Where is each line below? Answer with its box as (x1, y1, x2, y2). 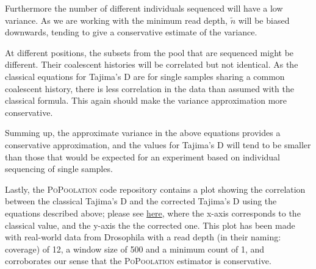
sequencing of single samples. (5, 162, 113, 175)
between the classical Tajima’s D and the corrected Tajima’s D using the (5, 195, 277, 207)
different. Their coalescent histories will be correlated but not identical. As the (5, 58, 298, 71)
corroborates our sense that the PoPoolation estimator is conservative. (5, 254, 271, 267)
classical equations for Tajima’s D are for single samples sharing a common (5, 70, 285, 82)
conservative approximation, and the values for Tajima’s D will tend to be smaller (5, 138, 311, 151)
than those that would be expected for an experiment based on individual (5, 150, 280, 163)
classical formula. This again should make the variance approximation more (5, 94, 287, 107)
